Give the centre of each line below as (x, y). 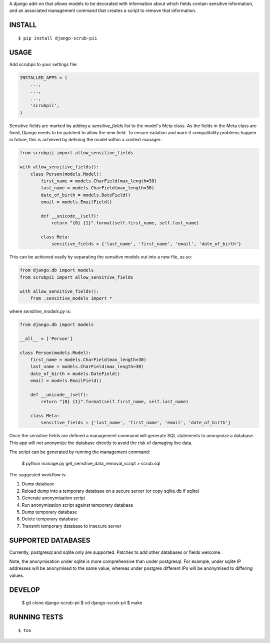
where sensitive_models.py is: (40, 311)
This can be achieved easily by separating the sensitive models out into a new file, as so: (101, 257)
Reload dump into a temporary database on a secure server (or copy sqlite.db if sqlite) (111, 491)
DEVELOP (24, 590)
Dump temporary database (49, 512)
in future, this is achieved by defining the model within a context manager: (85, 140)
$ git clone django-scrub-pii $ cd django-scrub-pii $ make (82, 603)
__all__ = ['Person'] (46, 339)
